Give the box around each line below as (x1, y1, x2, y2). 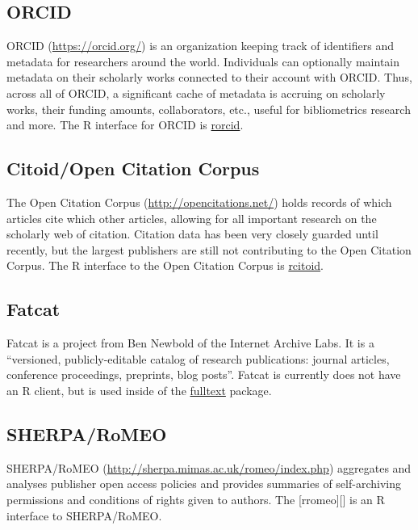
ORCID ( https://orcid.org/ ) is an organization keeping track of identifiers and (6, 37, 394, 54)
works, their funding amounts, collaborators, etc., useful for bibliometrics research (6, 100, 411, 117)
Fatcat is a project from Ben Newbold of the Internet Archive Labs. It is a (6, 334, 374, 351)
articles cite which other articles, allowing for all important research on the (6, 209, 377, 226)
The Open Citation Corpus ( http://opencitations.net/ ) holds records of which (6, 193, 392, 210)
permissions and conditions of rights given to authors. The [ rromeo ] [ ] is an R (6, 490, 385, 507)
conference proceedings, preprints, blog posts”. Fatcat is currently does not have (6, 366, 401, 383)
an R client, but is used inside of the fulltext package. (6, 381, 272, 398)
